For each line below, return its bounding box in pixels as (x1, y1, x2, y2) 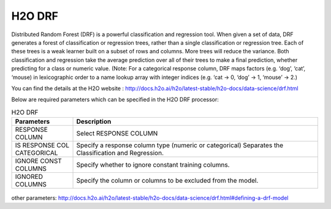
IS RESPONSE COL (15, 141, 70, 150)
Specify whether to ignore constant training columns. (76, 161, 230, 169)
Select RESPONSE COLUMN (76, 129, 158, 138)
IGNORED (15, 172, 43, 181)
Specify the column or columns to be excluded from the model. (76, 177, 259, 185)
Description (76, 117, 112, 126)
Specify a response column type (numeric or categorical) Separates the (76, 141, 284, 150)
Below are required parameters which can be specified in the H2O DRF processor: (11, 96, 219, 104)
